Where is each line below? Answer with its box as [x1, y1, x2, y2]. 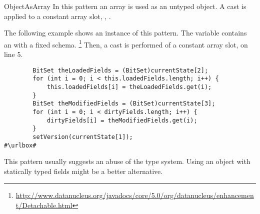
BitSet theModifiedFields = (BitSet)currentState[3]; [32, 100, 215, 107]
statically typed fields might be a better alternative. [4, 165, 163, 176]
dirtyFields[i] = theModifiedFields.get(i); [46, 116, 197, 124]
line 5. [4, 49, 23, 59]
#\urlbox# [4, 141, 36, 149]
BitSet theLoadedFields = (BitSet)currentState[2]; [32, 66, 208, 74]
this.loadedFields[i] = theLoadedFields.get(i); [46, 83, 212, 90]
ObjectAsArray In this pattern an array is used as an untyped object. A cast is [4, 1, 246, 11]
